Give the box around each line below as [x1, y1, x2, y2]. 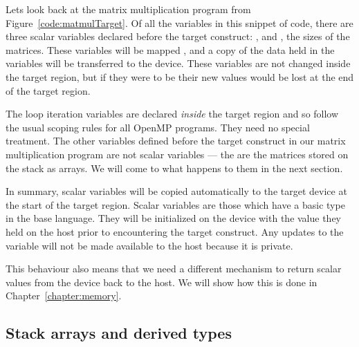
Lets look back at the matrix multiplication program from [6, 2, 251, 16]
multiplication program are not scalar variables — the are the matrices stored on [6, 147, 349, 161]
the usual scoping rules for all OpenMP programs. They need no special [6, 120, 310, 134]
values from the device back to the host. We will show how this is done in [6, 274, 317, 289]
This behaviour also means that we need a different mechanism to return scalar [6, 261, 342, 276]
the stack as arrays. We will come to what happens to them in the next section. [6, 160, 343, 175]
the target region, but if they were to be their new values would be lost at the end [6, 69, 354, 84]
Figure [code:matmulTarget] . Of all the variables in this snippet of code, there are [6, 15, 353, 30]
